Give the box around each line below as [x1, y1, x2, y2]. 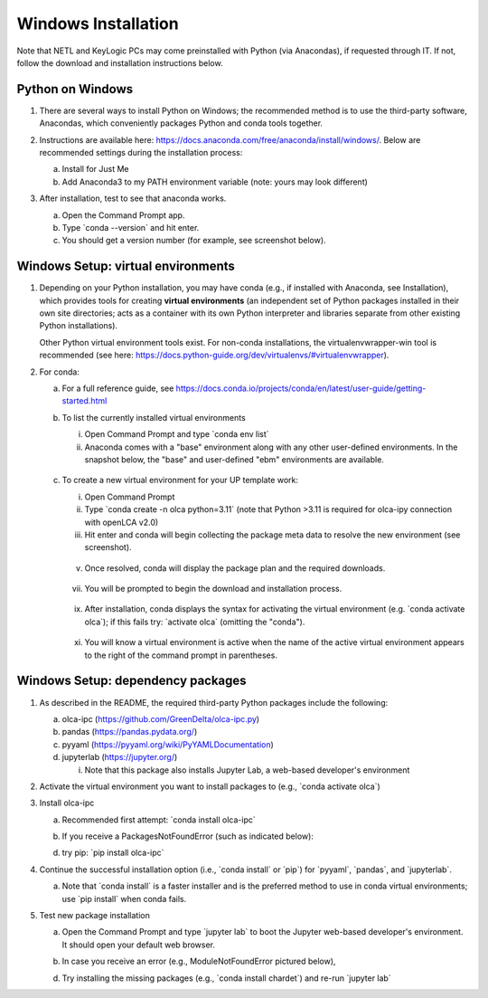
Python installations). [39, 320, 117, 331]
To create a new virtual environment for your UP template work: [61, 475, 298, 486]
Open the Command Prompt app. [61, 209, 185, 221]
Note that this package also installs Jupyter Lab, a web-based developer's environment [84, 765, 410, 775]
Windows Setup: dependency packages [16, 673, 248, 689]
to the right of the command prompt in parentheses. [84, 650, 277, 661]
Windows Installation [16, 14, 180, 33]
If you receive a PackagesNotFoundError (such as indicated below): [61, 831, 314, 841]
